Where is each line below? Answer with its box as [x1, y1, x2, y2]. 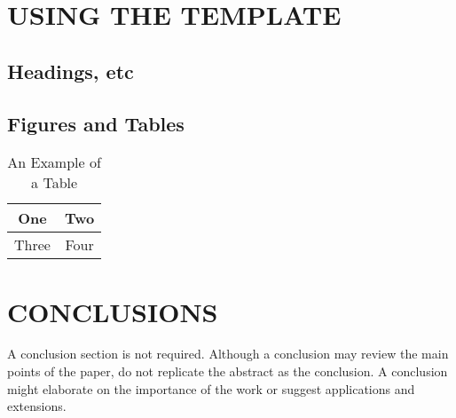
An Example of [7, 152, 101, 173]
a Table [31, 172, 78, 193]
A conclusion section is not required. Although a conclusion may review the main [7, 344, 449, 363]
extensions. [7, 397, 67, 415]
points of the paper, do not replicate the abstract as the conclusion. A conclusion [7, 362, 448, 381]
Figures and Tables [7, 109, 185, 137]
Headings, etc [7, 57, 134, 84]
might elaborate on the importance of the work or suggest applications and [7, 379, 415, 398]
